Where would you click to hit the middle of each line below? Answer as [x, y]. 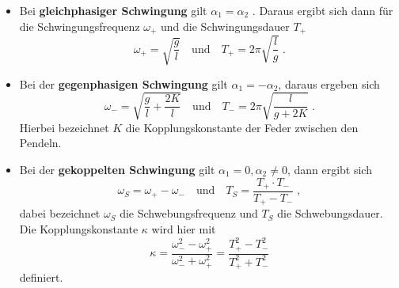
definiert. [41, 277]
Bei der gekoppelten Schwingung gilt [117, 169]
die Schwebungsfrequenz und [189, 213]
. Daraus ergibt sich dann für [323, 10]
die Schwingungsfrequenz [80, 26]
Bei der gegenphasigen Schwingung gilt [123, 83]
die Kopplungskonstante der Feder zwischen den [242, 127]
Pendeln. [40, 143]
